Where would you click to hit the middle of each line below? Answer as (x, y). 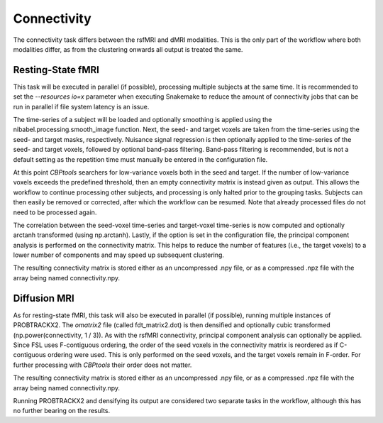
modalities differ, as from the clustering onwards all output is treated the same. (128, 49)
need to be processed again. (55, 212)
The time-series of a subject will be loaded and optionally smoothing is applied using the (143, 120)
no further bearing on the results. (61, 411)
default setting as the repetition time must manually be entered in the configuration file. (140, 159)
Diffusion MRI (44, 298)
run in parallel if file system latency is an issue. (81, 106)
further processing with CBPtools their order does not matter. (102, 365)
